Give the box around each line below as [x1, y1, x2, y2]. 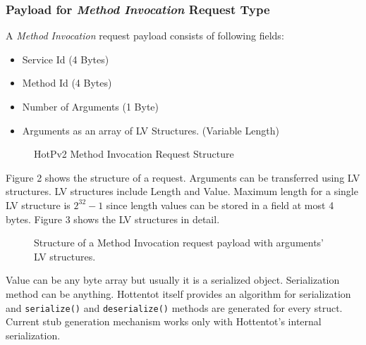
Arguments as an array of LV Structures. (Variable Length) [22, 123, 279, 137]
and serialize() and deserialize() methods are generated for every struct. [6, 300, 343, 315]
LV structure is [6, 197, 71, 212]
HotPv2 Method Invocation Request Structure [34, 146, 234, 161]
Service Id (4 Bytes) [22, 51, 109, 66]
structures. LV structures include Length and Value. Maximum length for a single [6, 184, 358, 199]
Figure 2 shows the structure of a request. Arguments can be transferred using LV [6, 170, 360, 184]
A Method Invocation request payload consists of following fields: [6, 28, 284, 43]
